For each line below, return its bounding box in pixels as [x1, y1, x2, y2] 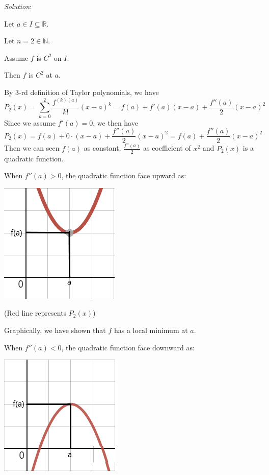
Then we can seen [4, 142, 60, 153]
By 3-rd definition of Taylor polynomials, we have [4, 86, 159, 97]
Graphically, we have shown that [4, 325, 106, 336]
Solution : [4, 1, 32, 11]
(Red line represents [4, 307, 67, 318]
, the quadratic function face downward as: [61, 342, 195, 352]
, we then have [93, 117, 138, 128]
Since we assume [4, 117, 56, 128]
